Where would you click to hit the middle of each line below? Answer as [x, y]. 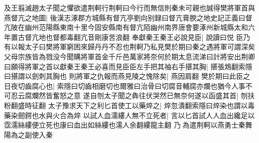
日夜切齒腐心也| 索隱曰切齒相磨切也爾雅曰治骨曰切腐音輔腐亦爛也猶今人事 [125, 85]
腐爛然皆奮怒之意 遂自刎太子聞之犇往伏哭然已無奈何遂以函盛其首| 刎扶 [140, 95]
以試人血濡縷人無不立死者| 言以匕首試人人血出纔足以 [169, 115]
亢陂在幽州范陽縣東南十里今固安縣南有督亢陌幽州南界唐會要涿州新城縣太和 [126, 27]
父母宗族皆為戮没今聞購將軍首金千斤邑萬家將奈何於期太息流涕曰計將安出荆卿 [129, 56]
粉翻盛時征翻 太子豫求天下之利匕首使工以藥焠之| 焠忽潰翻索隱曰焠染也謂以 [126, 105]
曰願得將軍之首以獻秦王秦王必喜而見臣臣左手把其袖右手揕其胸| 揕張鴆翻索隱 [128, 66]
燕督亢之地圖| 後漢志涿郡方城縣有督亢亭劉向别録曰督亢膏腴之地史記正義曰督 [128, 17]
